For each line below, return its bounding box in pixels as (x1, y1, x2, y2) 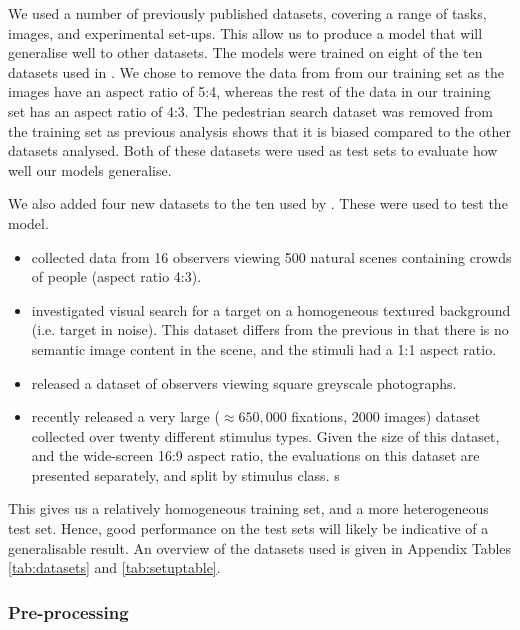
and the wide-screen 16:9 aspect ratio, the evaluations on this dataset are (31, 445, 480, 466)
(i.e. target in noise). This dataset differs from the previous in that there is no (31, 319, 509, 340)
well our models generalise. (8, 159, 172, 180)
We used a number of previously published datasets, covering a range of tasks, (8, 3, 487, 23)
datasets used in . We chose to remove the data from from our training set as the (8, 61, 505, 82)
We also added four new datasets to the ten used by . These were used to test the (8, 193, 508, 214)
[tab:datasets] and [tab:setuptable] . (8, 557, 221, 578)
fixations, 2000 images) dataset (291, 406, 481, 427)
